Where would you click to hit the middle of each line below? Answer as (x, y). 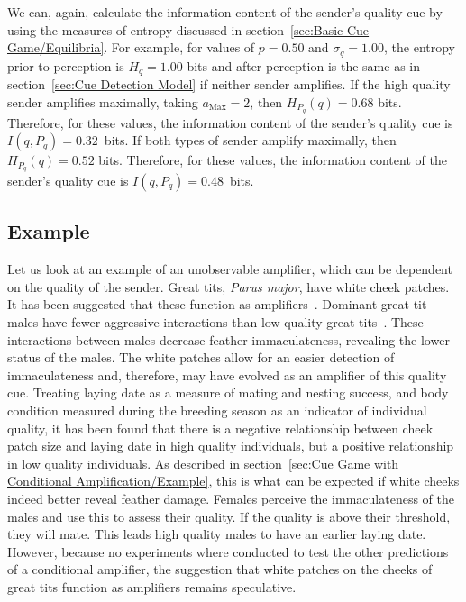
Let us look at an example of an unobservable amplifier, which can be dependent (230, 269)
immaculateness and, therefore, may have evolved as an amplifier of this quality (227, 374)
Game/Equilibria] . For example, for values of (131, 47)
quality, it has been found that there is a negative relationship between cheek (220, 428)
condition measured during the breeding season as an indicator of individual (217, 410)
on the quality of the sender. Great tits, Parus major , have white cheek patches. (228, 286)
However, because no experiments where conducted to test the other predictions (228, 551)
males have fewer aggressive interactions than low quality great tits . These (215, 321)
